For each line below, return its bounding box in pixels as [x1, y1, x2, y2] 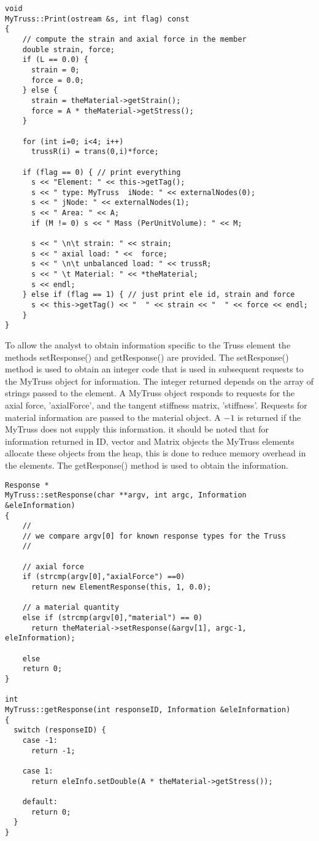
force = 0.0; [31, 75, 84, 85]
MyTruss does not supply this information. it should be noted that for [5, 423, 269, 436]
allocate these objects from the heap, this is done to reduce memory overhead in [5, 447, 306, 459]
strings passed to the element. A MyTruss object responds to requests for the [5, 386, 295, 399]
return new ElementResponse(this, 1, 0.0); [31, 583, 212, 592]
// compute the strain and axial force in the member [22, 34, 247, 44]
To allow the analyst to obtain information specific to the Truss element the [5, 339, 291, 351]
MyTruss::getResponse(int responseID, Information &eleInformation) [5, 705, 291, 714]
